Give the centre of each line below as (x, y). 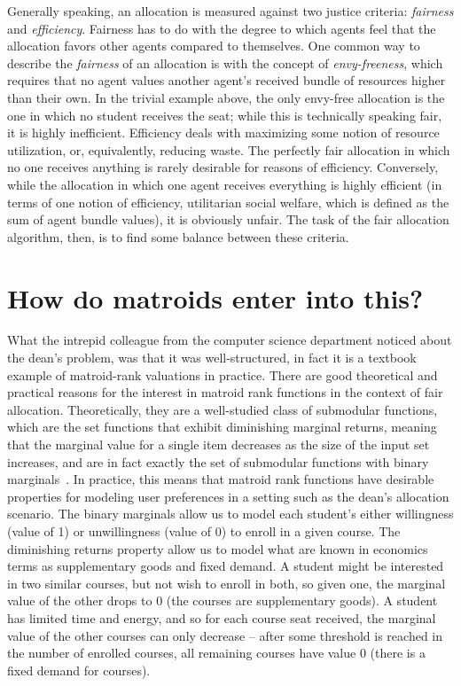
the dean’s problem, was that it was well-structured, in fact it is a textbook (212, 358)
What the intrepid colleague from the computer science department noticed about (230, 340)
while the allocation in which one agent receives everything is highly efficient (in (225, 184)
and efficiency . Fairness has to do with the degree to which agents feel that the (222, 28)
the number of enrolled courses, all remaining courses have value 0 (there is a (216, 653)
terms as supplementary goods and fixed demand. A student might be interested (226, 566)
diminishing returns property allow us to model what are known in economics (218, 548)
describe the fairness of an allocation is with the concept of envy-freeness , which (225, 62)
